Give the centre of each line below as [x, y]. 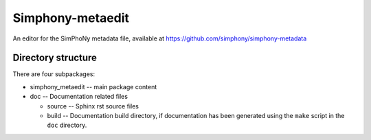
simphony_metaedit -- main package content [93, 86]
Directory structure [55, 58]
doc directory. [67, 125]
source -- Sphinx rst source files [93, 106]
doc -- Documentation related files [79, 97]
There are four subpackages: [54, 74]
